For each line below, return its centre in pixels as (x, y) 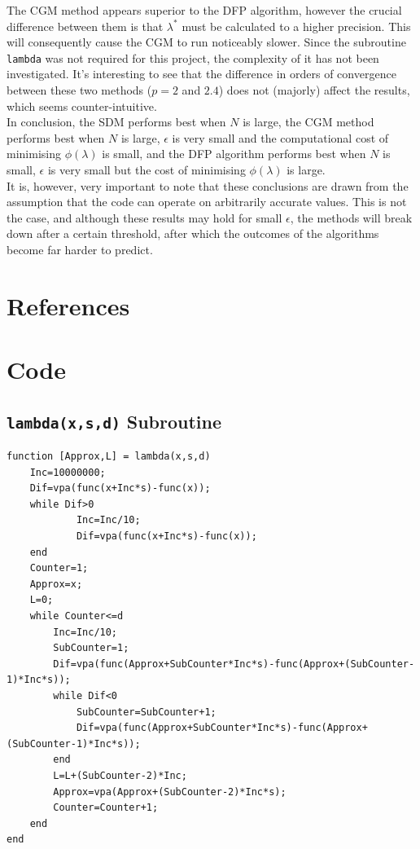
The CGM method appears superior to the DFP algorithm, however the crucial (204, 10)
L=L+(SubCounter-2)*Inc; (120, 775)
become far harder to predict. (80, 249)
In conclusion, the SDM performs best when (116, 122)
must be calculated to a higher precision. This (296, 26)
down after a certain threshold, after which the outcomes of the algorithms (193, 233)
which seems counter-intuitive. (82, 106)
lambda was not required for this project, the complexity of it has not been (193, 57)
